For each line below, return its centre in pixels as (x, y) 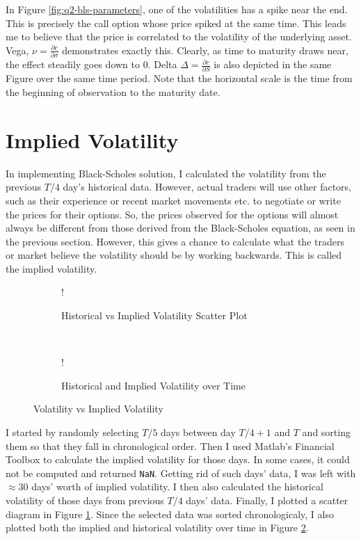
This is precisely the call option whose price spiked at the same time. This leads (176, 23)
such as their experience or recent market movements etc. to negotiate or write (173, 200)
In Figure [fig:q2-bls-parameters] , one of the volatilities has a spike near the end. (177, 9)
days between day (198, 432)
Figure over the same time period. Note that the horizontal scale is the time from (179, 78)
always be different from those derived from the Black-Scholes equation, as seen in (180, 228)
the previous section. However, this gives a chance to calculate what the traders (175, 241)
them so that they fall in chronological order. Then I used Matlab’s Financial (170, 445)
